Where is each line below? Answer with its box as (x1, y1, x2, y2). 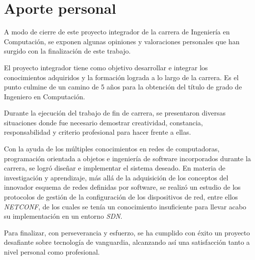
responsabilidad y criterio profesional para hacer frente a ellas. (4, 127, 191, 137)
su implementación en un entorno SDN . (4, 211, 123, 221)
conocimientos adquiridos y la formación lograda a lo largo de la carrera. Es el (4, 72, 239, 82)
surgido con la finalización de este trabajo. (4, 46, 131, 56)
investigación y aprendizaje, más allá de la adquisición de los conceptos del (4, 172, 229, 182)
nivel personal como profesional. (4, 247, 100, 257)
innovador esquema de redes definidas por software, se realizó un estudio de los (4, 182, 241, 192)
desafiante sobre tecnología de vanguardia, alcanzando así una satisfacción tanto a (4, 237, 250, 247)
